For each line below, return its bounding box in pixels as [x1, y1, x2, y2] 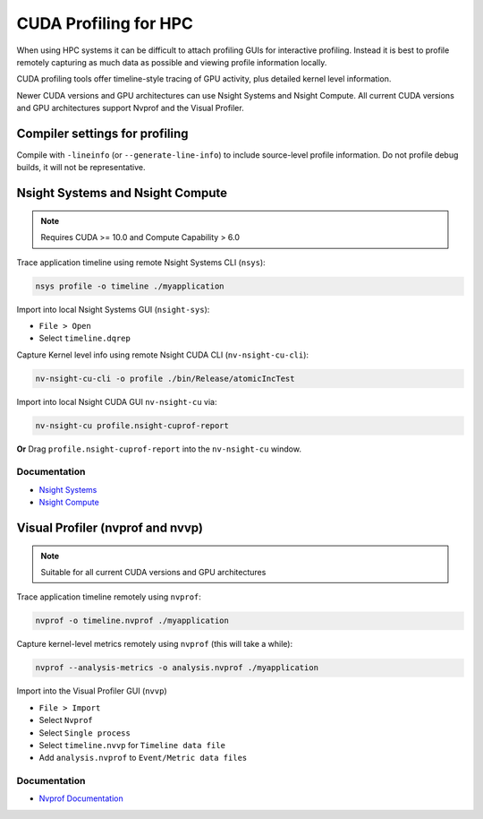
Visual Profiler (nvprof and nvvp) [16, 521, 203, 536]
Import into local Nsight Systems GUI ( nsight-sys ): [16, 304, 210, 315]
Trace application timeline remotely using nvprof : [16, 591, 201, 602]
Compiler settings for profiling [16, 125, 189, 141]
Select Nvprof [38, 715, 93, 726]
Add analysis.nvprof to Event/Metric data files [38, 753, 248, 763]
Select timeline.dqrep [38, 332, 131, 344]
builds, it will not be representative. [16, 162, 146, 173]
